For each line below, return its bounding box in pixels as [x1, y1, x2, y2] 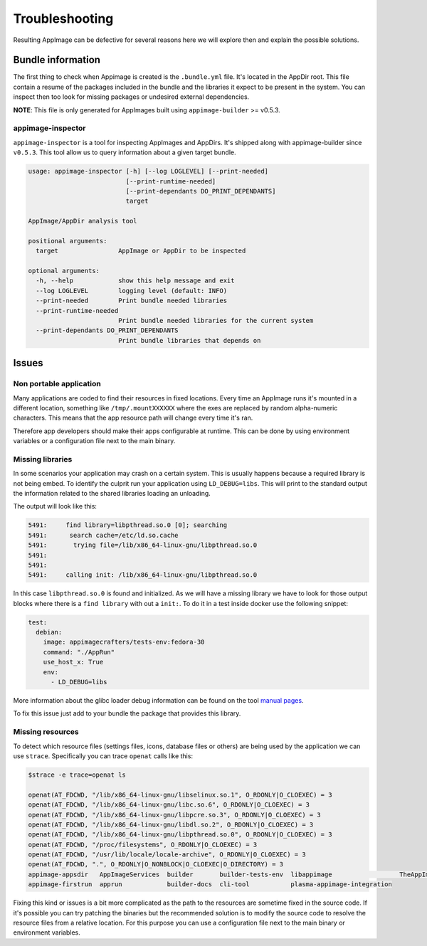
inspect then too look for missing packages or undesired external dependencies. [13, 92, 250, 101]
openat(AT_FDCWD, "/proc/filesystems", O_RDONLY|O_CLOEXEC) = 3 [28, 840, 258, 849]
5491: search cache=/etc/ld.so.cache [28, 531, 179, 539]
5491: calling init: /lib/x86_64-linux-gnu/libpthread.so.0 [28, 571, 258, 579]
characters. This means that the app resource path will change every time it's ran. [13, 413, 253, 422]
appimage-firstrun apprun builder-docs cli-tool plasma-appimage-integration [28, 881, 393, 888]
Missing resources [13, 727, 80, 737]
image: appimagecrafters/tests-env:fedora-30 [43, 638, 205, 647]
